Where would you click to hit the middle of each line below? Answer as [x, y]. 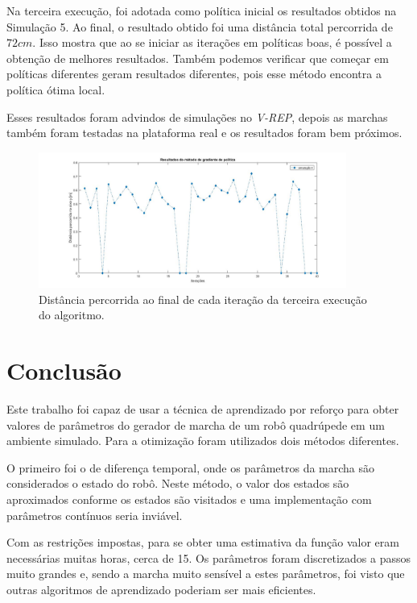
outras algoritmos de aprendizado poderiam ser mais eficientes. [161, 590]
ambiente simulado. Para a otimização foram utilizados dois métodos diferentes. [203, 441]
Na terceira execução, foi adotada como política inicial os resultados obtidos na [202, 10]
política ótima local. [56, 89]
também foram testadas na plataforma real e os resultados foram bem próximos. [204, 133]
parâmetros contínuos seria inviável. [95, 515]
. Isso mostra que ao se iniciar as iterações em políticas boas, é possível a [212, 42]
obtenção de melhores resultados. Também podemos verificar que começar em [198, 58]
